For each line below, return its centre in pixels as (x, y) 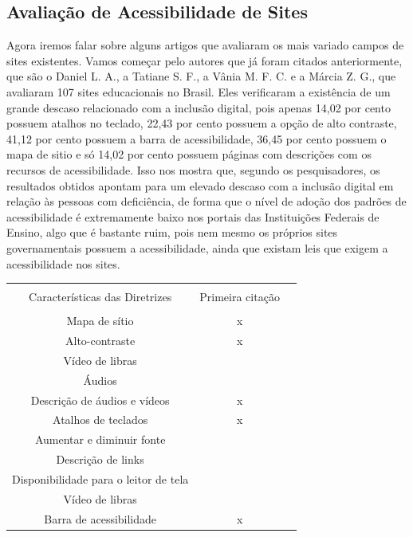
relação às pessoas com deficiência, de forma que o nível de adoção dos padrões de (206, 201)
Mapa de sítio (100, 321)
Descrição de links (100, 459)
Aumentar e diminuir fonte (100, 439)
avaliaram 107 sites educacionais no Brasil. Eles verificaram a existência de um (199, 91)
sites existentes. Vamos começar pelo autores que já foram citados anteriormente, (205, 60)
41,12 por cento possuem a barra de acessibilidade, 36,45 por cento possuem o (197, 138)
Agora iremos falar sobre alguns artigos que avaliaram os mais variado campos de (205, 45)
